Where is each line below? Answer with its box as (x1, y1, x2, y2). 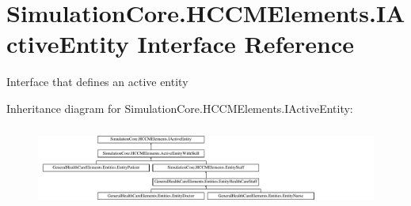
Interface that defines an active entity (6, 73, 188, 90)
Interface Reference (137, 28, 355, 60)
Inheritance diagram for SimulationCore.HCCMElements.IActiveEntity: (6, 99, 353, 116)
